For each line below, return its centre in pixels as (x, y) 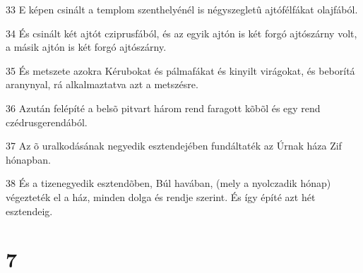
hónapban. (28, 159)
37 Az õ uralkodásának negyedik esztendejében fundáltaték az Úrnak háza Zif (174, 146)
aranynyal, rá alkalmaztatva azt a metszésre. (102, 84)
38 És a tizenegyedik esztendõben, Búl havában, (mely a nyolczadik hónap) (168, 183)
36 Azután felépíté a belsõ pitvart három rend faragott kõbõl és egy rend (163, 108)
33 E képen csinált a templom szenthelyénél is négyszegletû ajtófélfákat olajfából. (182, 9)
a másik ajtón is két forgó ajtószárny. (86, 47)
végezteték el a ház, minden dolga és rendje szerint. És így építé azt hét (161, 196)
